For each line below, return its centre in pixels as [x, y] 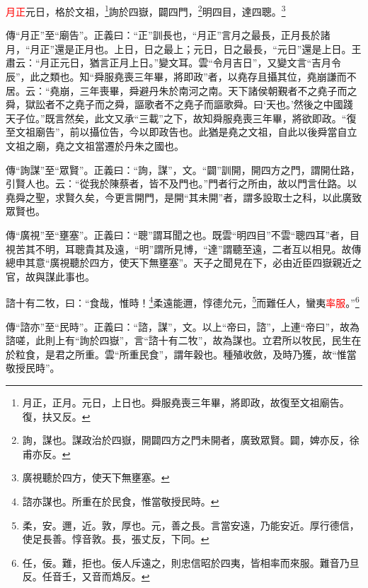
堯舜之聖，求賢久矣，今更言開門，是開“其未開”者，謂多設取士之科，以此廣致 [184, 197]
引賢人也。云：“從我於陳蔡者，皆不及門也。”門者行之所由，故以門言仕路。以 [182, 183]
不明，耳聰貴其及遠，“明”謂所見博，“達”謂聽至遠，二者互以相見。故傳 [198, 248]
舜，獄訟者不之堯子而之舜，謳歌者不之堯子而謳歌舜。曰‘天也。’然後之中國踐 [179, 104]
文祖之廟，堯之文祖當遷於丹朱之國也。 [95, 146]
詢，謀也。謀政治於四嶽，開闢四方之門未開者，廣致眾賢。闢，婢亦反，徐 [191, 440]
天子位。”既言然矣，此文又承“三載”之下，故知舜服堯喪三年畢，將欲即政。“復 [181, 118]
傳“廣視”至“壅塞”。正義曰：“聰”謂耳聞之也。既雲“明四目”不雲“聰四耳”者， [178, 234]
